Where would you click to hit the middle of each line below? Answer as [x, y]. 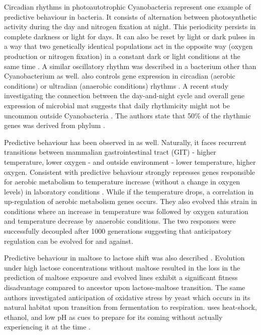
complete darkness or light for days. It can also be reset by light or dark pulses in [129, 36]
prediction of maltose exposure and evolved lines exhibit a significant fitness [121, 277]
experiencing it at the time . [47, 327]
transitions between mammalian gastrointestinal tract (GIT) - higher [110, 152]
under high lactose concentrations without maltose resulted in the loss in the [122, 267]
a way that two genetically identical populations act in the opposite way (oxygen [128, 46]
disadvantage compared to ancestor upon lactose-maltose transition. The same [125, 287]
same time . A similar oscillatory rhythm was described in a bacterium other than [130, 66]
